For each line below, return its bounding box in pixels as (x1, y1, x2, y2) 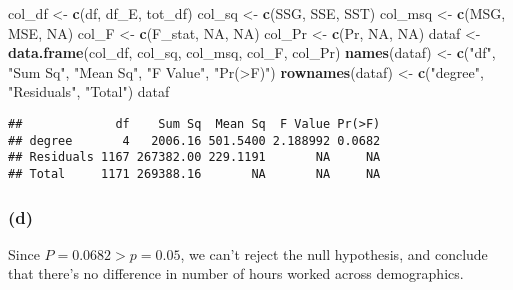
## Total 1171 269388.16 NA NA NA (8, 166, 381, 181)
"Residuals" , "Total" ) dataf (8, 81, 170, 102)
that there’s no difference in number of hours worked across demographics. (8, 263, 464, 284)
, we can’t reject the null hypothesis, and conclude (180, 243, 488, 264)
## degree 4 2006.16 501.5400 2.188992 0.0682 (8, 133, 381, 148)
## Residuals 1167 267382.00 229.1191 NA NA (8, 150, 381, 165)
